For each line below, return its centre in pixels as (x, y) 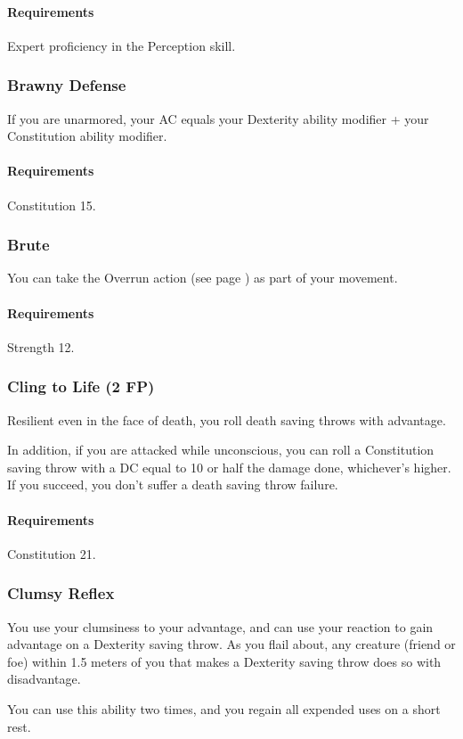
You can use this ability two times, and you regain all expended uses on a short (224, 708)
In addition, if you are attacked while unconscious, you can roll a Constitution (221, 450)
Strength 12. (41, 346)
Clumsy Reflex (61, 593)
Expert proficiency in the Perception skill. (122, 45)
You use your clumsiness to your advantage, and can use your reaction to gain (220, 626)
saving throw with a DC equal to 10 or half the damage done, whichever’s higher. (229, 467)
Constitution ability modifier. (87, 136)
